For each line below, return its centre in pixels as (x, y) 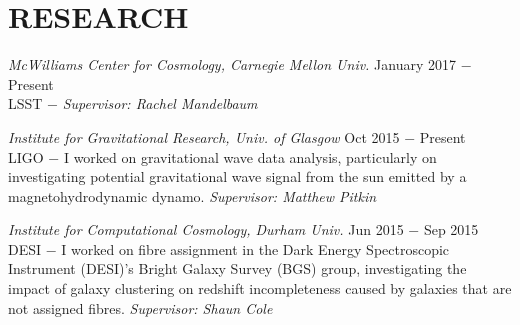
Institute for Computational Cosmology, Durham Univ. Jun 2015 (206, 229)
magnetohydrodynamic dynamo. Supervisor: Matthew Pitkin (192, 195)
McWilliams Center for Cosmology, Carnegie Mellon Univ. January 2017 (232, 64)
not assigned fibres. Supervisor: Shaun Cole (140, 307)
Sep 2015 (451, 229)
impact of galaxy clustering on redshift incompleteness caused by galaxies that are (260, 288)
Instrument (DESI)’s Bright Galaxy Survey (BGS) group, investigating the (237, 268)
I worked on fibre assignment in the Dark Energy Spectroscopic (255, 248)
